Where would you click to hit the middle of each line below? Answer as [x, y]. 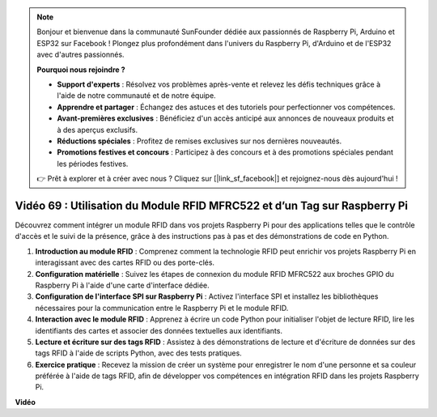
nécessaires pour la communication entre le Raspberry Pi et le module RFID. [162, 308]
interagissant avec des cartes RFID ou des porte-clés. [125, 262]
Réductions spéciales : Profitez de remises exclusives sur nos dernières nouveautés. [199, 141]
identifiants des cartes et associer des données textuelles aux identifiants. [159, 330]
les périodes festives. [93, 164]
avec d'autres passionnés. [81, 55]
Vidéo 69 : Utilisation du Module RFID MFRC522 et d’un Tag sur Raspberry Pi [212, 205]
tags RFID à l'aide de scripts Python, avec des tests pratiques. [138, 353]
